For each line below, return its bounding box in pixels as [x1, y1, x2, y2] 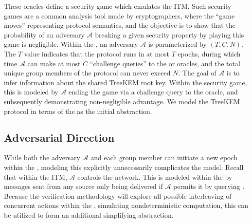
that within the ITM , [4, 171, 67, 182]
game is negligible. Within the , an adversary [4, 39, 138, 49]
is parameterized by [148, 39, 207, 49]
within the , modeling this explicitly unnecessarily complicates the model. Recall [4, 162, 244, 172]
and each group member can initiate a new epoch [90, 152, 238, 163]
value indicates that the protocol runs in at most [24, 48, 169, 58]
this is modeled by [4, 87, 58, 97]
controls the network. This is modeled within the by [77, 171, 233, 182]
